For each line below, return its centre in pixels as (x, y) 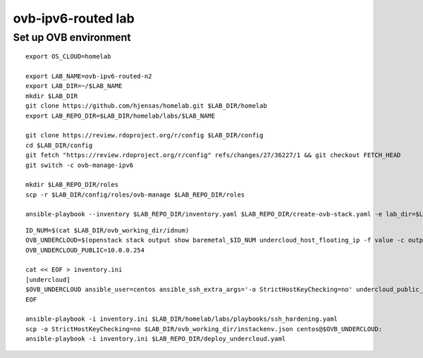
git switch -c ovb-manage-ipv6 (80, 165)
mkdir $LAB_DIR (52, 96)
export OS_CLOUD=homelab (68, 57)
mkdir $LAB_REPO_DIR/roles (72, 185)
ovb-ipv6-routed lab (74, 18)
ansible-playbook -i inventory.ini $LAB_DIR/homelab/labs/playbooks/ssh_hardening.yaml (182, 319)
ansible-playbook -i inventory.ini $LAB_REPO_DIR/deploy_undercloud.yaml (156, 339)
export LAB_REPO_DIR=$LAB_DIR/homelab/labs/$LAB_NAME (120, 116)
